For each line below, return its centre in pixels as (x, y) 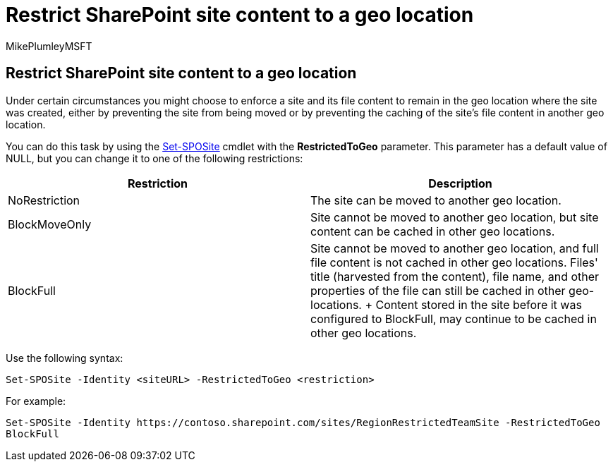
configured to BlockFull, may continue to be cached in (454, 319)
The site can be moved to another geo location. (436, 200)
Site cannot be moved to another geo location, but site (455, 217)
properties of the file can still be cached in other (438, 290)
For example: (36, 401)
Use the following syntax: (65, 358)
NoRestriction (44, 200)
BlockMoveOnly (50, 224)
